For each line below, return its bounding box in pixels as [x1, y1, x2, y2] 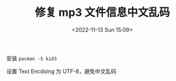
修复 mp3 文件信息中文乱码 [34, 5, 171, 19]
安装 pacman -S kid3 [6, 54, 57, 62]
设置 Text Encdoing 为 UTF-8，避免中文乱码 [6, 68, 117, 75]
